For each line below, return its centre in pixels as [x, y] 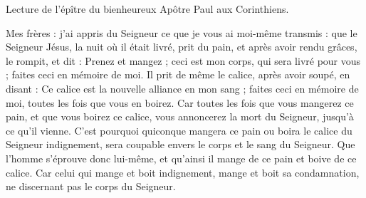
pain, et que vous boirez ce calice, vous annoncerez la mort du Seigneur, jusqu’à [180, 116]
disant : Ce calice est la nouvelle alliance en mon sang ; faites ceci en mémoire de [182, 88]
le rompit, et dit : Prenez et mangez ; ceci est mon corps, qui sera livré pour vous [183, 60]
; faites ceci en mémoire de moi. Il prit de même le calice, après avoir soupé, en [178, 74]
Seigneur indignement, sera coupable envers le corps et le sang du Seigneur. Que [181, 144]
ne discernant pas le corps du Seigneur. [91, 186]
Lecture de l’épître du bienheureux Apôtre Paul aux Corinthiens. [147, 9]
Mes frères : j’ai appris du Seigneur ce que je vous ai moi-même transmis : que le [182, 32]
